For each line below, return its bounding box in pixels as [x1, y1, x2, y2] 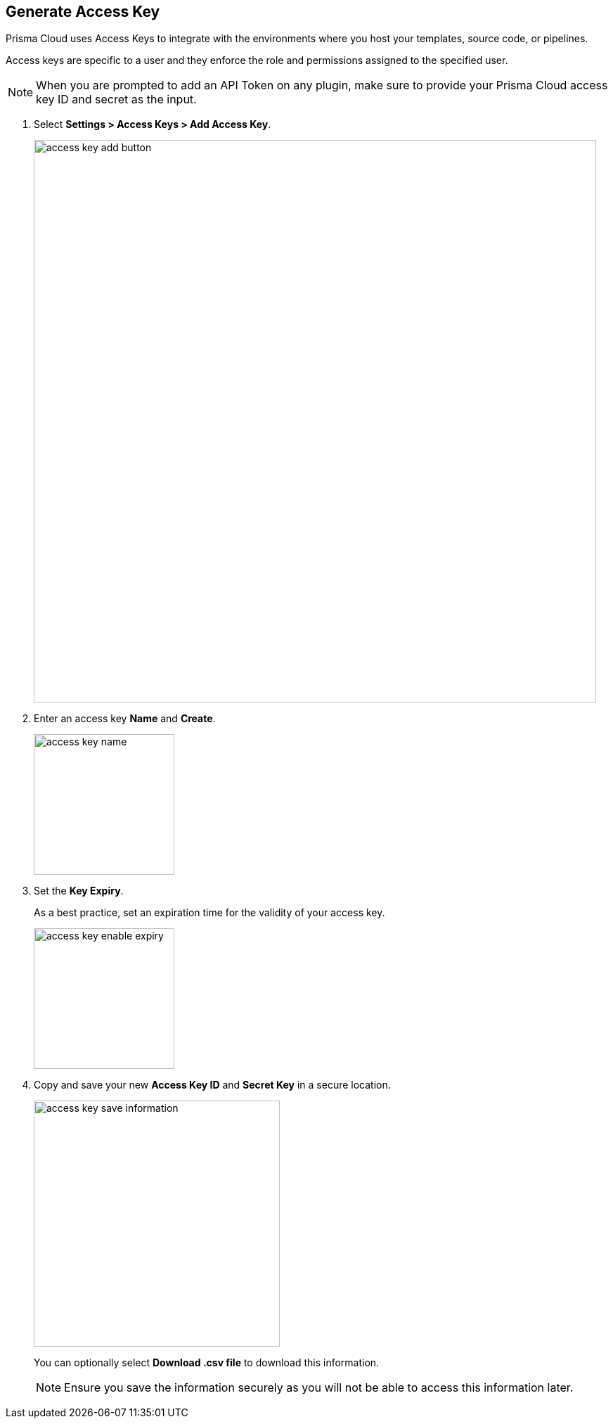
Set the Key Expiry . [34, 885, 124, 897]
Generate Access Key [6, 3, 160, 20]
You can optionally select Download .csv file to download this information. [34, 1356, 380, 1369]
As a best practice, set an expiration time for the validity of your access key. [34, 906, 385, 919]
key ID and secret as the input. [36, 92, 197, 107]
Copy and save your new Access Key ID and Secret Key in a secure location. [34, 1079, 391, 1091]
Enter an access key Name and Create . [34, 712, 216, 725]
